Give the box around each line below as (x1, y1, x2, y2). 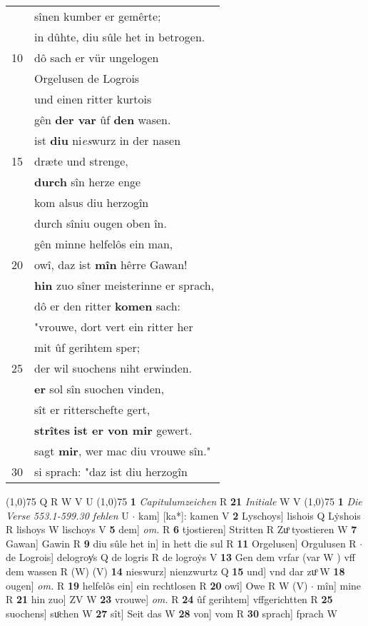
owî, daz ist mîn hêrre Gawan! (34, 256, 188, 273)
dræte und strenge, (34, 153, 128, 169)
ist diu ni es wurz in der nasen (34, 132, 181, 148)
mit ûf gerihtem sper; (34, 339, 140, 355)
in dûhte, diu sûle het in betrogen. (34, 29, 205, 45)
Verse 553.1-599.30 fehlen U (6, 508, 129, 522)
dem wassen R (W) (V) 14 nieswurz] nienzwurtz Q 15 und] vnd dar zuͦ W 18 (6, 563, 345, 578)
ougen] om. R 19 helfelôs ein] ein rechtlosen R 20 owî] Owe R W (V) (6, 577, 308, 592)
